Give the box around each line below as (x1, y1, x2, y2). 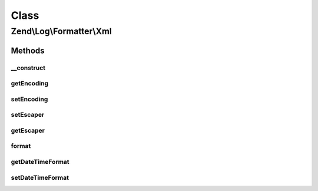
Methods (11, 45, 45, 55)
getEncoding (11, 80, 49, 88)
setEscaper (11, 111, 45, 119)
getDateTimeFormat (11, 157, 70, 166)
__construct (11, 64, 46, 72)
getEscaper (11, 126, 45, 134)
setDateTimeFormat (11, 173, 69, 182)
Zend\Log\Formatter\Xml (11, 26, 112, 37)
